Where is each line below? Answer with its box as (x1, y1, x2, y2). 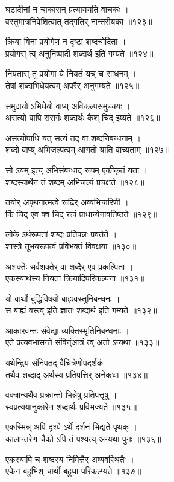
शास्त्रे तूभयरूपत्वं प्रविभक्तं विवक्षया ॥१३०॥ (5, 239, 137, 252)
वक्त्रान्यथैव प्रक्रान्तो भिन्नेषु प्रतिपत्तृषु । (5, 388, 117, 401)
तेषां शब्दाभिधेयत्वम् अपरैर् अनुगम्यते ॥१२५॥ (5, 79, 140, 91)
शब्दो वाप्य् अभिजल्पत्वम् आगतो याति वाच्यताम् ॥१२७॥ (5, 143, 170, 156)
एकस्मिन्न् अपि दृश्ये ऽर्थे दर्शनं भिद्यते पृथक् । (5, 420, 138, 433)
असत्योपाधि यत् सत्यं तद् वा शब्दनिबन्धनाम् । (5, 131, 141, 144)
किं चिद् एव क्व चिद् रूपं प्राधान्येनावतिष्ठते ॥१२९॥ (5, 207, 157, 220)
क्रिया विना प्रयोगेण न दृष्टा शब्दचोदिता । (5, 35, 126, 48)
